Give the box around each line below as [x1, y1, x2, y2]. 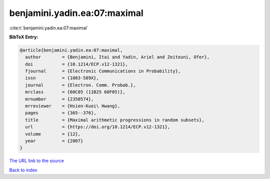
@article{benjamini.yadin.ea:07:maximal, [19, 47, 123, 53]
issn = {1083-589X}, [25, 75, 99, 81]
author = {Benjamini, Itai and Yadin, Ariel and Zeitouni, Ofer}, [25, 54, 210, 60]
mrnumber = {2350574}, [25, 96, 94, 102]
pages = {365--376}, [25, 110, 97, 116]
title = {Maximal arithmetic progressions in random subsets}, [25, 117, 204, 123]
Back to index [9, 167, 37, 173]
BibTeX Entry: [9, 34, 38, 40]
